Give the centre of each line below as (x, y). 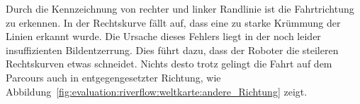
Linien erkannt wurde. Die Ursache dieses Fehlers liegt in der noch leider (163, 36)
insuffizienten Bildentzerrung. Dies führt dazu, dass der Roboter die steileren (172, 50)
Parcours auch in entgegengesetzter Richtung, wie (113, 77)
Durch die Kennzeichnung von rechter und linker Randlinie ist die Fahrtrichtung (180, 8)
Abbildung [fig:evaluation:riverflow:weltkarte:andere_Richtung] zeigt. (157, 91)
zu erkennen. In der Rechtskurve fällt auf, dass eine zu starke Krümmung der (173, 22)
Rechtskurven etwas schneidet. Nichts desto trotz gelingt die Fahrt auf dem (169, 64)
